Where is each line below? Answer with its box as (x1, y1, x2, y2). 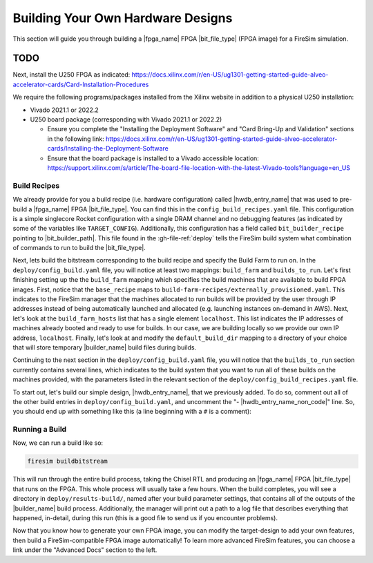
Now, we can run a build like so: (12, 439, 104, 447)
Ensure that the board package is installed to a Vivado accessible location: (47, 154, 259, 162)
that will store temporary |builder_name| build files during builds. (12, 343, 197, 352)
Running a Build (12, 425, 67, 435)
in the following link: (47, 135, 105, 143)
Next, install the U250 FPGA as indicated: (12, 70, 131, 79)
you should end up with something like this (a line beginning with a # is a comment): (12, 408, 251, 416)
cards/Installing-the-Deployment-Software (47, 144, 169, 153)
